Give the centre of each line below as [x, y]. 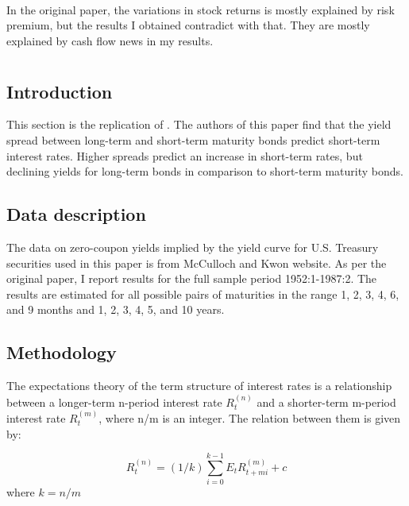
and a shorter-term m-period [326, 402]
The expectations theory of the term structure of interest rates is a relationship [199, 386]
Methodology [62, 352]
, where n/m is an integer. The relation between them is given [250, 417]
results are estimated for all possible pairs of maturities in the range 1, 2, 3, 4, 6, [203, 294]
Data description [76, 214]
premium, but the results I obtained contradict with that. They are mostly [188, 25]
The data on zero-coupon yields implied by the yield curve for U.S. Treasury [193, 247]
